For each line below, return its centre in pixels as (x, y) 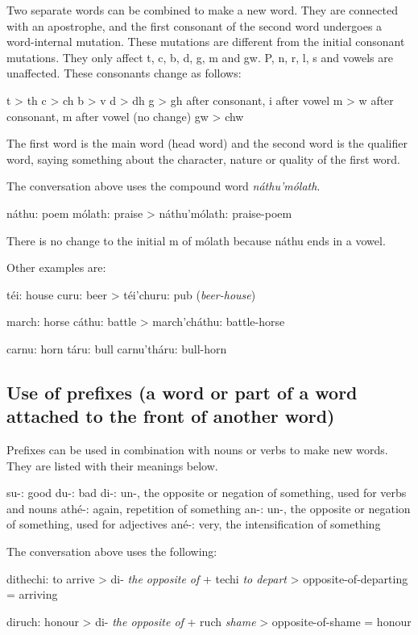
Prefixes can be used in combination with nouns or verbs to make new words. (197, 450)
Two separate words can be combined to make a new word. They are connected (202, 10)
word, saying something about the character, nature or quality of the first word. (203, 159)
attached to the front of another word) (171, 416)
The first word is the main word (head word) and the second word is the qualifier (207, 143)
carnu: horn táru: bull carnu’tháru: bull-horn (117, 348)
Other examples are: (56, 267)
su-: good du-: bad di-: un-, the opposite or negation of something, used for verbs (207, 493)
